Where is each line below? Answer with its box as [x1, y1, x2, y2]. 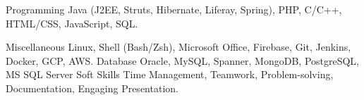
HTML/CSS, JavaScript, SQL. [6, 15, 138, 30]
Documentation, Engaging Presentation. [6, 80, 178, 95]
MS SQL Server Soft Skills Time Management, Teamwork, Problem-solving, [6, 67, 334, 82]
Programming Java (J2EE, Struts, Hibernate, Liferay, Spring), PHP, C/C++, [6, 2, 342, 16]
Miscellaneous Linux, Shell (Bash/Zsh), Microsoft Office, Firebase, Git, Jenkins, [6, 39, 351, 54]
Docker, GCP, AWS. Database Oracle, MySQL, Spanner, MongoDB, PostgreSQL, [6, 53, 360, 68]
